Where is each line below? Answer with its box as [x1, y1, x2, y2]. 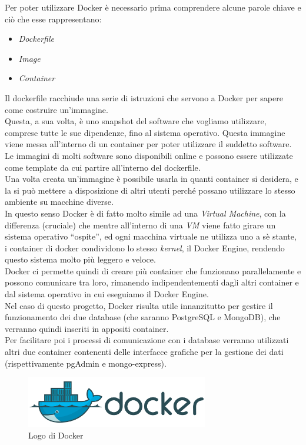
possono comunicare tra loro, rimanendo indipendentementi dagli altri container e [5, 276, 299, 288]
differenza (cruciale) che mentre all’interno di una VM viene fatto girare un [5, 218, 276, 231]
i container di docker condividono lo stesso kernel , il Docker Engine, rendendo [5, 241, 285, 254]
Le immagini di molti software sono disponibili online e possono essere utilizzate [5, 149, 293, 161]
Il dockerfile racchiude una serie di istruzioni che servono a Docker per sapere [5, 91, 283, 104]
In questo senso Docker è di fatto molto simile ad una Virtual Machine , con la [5, 207, 286, 219]
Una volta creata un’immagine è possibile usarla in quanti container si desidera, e [5, 172, 298, 185]
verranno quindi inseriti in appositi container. [5, 322, 169, 334]
